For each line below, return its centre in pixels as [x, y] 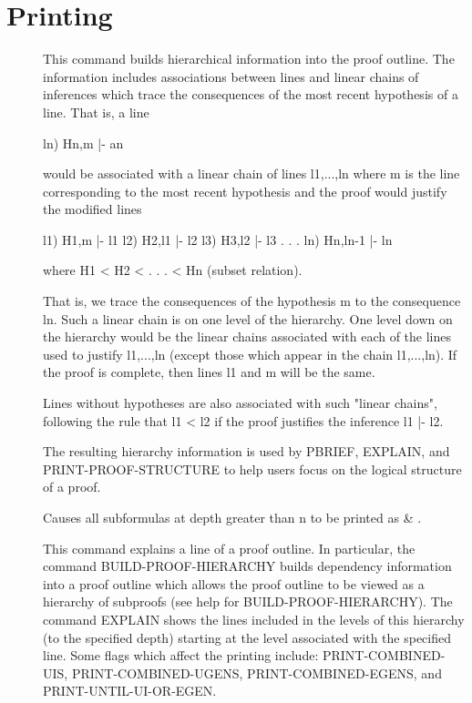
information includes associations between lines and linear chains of [231, 76]
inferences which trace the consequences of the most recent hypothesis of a [251, 94]
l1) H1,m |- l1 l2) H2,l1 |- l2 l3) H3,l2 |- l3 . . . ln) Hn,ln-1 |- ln [218, 239]
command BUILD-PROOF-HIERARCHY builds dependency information [247, 566]
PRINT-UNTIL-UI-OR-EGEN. [130, 691]
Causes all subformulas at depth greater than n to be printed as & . [232, 517]
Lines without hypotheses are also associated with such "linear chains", [240, 403]
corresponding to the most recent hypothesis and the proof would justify [245, 191]
